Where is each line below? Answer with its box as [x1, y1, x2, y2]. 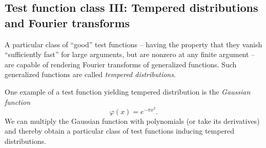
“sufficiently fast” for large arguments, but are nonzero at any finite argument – [5, 49, 255, 60]
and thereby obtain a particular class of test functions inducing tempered [5, 125, 235, 136]
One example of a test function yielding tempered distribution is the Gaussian [5, 86, 251, 97]
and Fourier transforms [5, 14, 130, 30]
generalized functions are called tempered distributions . [5, 69, 176, 80]
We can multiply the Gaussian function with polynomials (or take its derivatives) [5, 115, 260, 126]
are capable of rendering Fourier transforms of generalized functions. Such [5, 59, 237, 69]
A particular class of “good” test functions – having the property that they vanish [5, 39, 262, 49]
